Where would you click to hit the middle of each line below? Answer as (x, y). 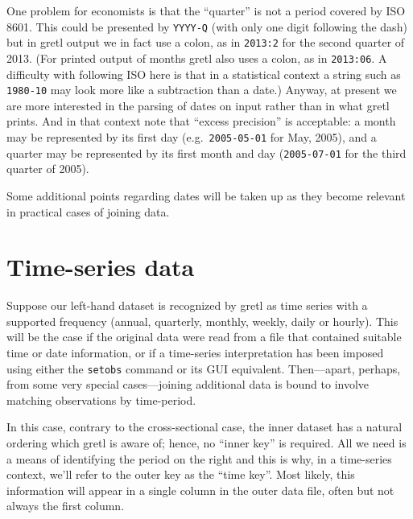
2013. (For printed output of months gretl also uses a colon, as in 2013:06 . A (197, 58)
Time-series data (101, 267)
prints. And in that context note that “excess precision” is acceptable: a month (201, 121)
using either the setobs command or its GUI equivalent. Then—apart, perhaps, (204, 368)
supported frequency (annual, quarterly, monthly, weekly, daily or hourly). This (202, 321)
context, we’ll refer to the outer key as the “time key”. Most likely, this (181, 474)
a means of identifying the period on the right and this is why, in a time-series (199, 458)
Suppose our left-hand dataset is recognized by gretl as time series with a (187, 305)
